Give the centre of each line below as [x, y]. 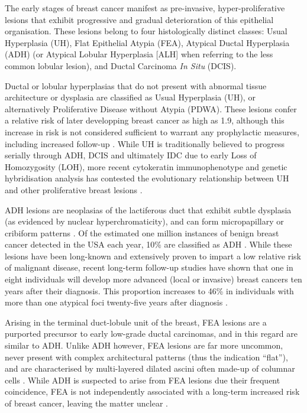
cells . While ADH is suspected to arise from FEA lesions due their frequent [143, 380]
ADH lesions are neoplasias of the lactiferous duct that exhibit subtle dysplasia [148, 209]
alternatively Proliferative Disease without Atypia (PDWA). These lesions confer [151, 108]
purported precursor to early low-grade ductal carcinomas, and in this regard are [151, 334]
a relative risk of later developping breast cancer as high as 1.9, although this [145, 120]
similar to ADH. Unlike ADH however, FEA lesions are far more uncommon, [144, 345]
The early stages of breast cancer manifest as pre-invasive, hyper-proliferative [145, 8]
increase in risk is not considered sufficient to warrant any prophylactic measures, [152, 131]
